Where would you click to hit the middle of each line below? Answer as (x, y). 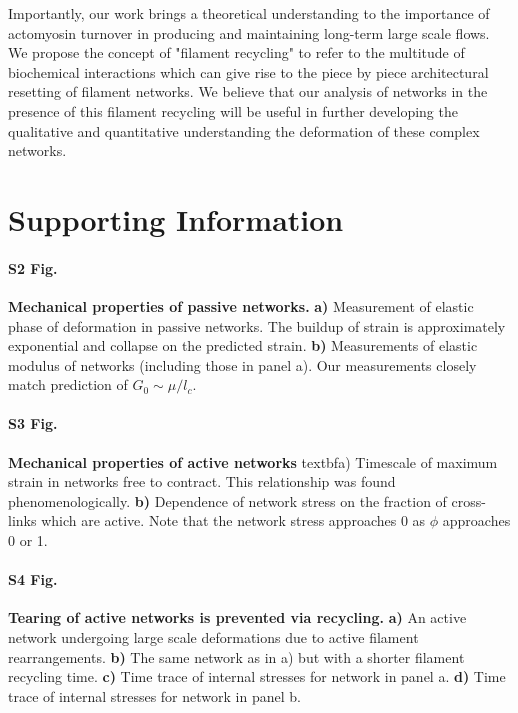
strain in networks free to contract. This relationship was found (202, 481)
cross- (468, 500)
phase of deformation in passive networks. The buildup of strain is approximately (257, 325)
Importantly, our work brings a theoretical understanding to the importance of (249, 13)
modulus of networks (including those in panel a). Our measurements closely (242, 364)
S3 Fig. (33, 423)
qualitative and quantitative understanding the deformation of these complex (244, 130)
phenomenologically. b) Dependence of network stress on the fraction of (227, 500)
